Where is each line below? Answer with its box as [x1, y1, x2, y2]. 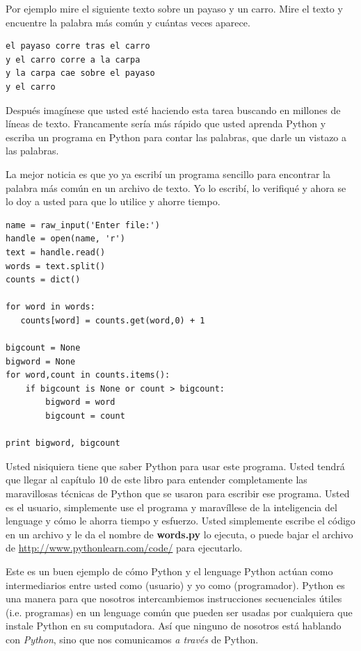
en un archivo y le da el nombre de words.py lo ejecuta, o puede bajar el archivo [6, 527, 353, 541]
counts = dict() [6, 275, 81, 285]
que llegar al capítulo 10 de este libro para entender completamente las [6, 472, 307, 487]
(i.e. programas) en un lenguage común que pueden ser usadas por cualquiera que [6, 604, 353, 619]
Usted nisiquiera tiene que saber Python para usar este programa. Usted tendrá [6, 458, 345, 473]
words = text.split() [6, 261, 106, 271]
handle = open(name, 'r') [6, 234, 125, 244]
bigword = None [6, 356, 76, 367]
